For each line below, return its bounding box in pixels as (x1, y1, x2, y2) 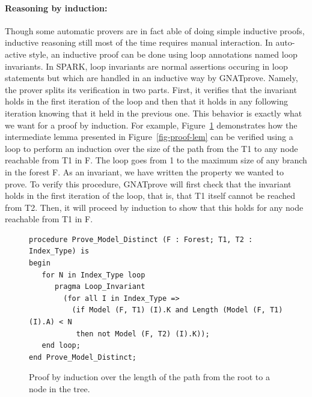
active (5, 47, 26, 60)
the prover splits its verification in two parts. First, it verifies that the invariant (5, 83, 297, 95)
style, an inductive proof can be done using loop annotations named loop (29, 47, 298, 60)
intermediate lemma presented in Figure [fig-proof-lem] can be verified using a (5, 130, 293, 143)
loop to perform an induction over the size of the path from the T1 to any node (5, 142, 298, 154)
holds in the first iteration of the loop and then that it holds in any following (5, 95, 288, 108)
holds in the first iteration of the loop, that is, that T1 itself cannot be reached (5, 189, 296, 202)
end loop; (41, 341, 81, 350)
